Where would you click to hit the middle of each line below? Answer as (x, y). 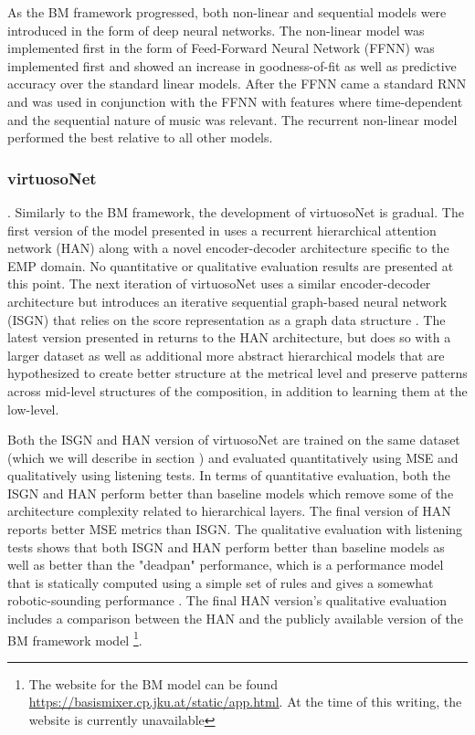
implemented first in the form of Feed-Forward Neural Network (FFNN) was (221, 48)
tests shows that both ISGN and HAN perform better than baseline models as (226, 546)
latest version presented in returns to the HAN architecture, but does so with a (229, 337)
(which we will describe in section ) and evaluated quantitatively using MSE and (233, 457)
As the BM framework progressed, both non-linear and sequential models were (227, 12)
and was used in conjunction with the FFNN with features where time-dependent (235, 101)
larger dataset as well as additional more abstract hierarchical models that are (226, 355)
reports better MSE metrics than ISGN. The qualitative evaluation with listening (235, 529)
